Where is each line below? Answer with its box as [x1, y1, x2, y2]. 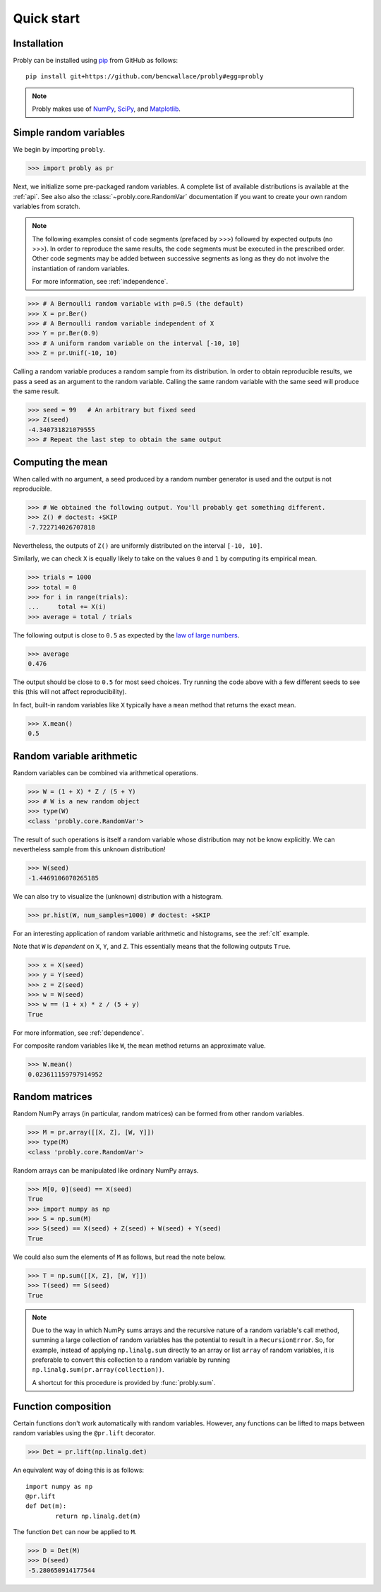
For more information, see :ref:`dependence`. [13, 1028, 145, 1037]
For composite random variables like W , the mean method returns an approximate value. [13, 1041, 266, 1050]
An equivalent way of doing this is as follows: [13, 1466, 145, 1475]
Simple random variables [13, 127, 126, 139]
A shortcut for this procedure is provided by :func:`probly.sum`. [32, 1378, 216, 1387]
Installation [13, 37, 64, 49]
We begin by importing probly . [13, 145, 105, 154]
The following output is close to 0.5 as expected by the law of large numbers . [13, 630, 240, 639]
